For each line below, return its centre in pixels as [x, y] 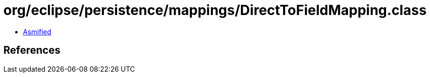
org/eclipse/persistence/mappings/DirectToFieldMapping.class [215, 10]
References [32, 50]
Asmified [37, 31]
